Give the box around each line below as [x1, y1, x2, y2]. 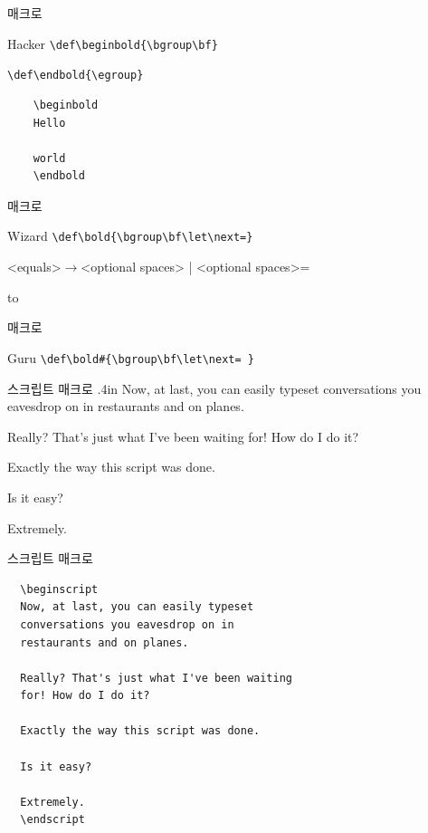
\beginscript [20, 582, 99, 596]
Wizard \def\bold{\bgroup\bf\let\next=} [7, 226, 253, 245]
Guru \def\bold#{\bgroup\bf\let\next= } [7, 348, 254, 367]
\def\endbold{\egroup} [7, 69, 144, 82]
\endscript [20, 813, 85, 827]
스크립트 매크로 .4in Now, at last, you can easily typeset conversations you [7, 378, 422, 397]
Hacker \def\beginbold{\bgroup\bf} [7, 34, 218, 53]
